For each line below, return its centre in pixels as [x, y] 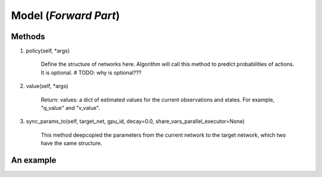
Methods [28, 37]
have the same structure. [72, 143]
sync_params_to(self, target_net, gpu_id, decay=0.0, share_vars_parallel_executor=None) [135, 121]
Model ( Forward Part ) [66, 15]
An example [34, 160]
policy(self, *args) [48, 51]
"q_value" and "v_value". [70, 108]
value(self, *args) [47, 86]
